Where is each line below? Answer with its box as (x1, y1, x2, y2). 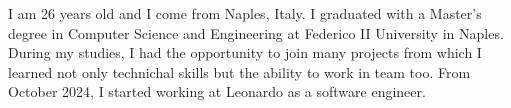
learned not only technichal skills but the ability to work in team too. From (8, 61, 471, 82)
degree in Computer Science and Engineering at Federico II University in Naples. (8, 22, 504, 43)
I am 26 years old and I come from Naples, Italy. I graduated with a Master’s (8, 3, 482, 23)
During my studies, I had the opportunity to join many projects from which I (8, 42, 482, 63)
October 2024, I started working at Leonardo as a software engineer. (8, 81, 426, 102)
